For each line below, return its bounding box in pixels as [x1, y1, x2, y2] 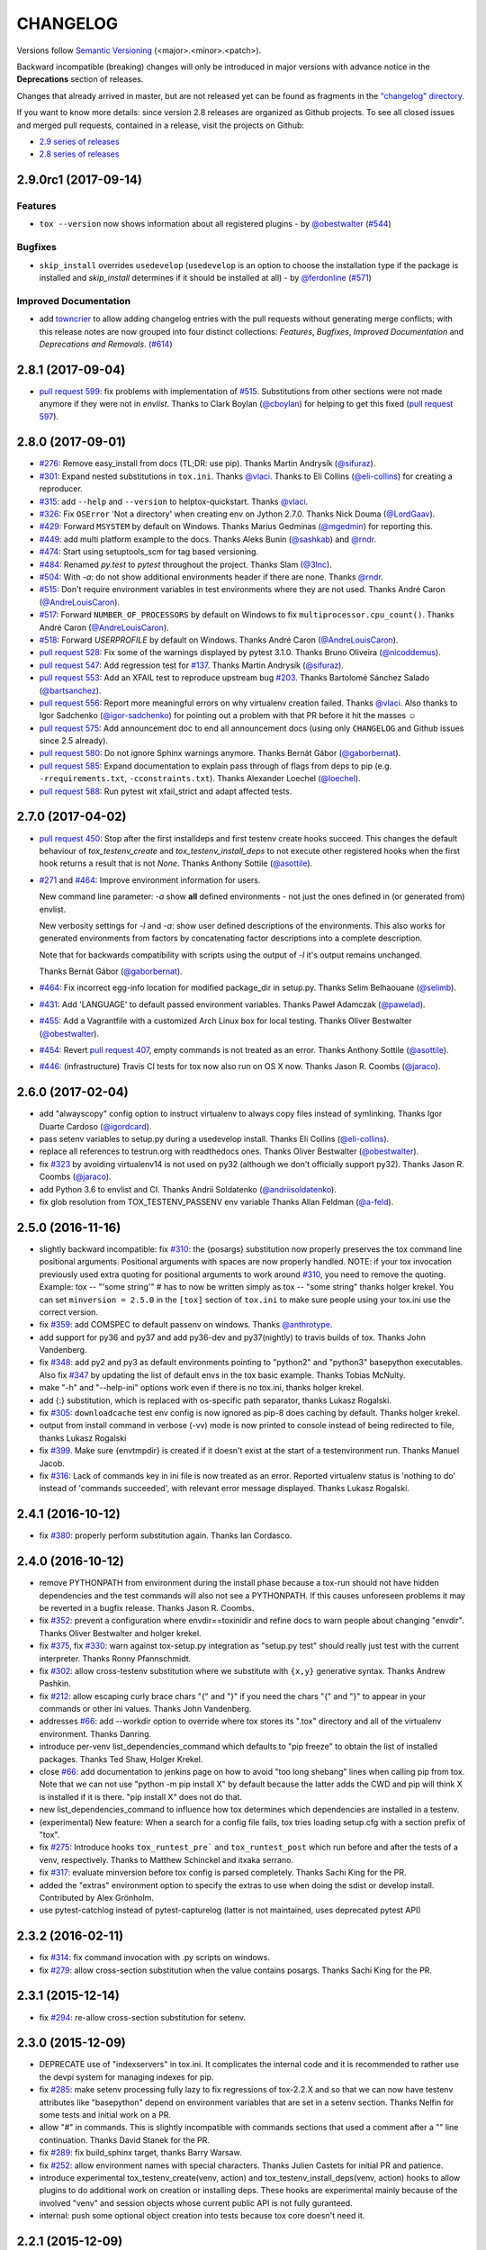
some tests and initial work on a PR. [39, 2110, 171, 2120]
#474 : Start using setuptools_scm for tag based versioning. [39, 546, 259, 557]
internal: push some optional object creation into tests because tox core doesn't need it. [39, 2210, 365, 2221]
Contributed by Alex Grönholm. [39, 1892, 155, 1903]
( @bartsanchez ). [39, 685, 102, 696]
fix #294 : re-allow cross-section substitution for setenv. [39, 2011, 247, 2022]
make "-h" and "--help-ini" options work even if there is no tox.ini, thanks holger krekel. [39, 1382, 364, 1393]
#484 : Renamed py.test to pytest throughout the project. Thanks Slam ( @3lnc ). [39, 559, 332, 570]
